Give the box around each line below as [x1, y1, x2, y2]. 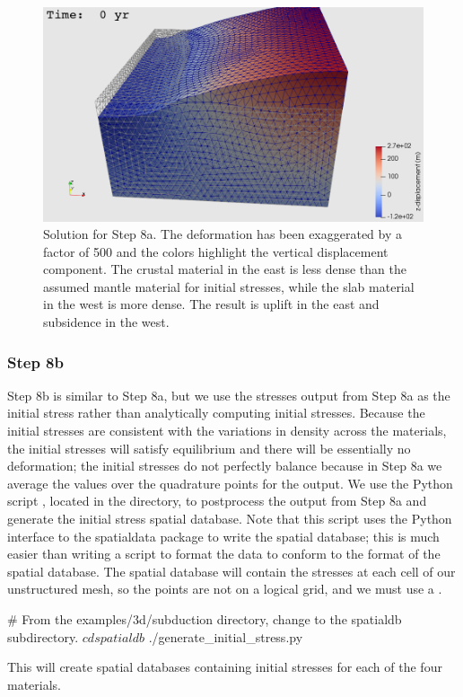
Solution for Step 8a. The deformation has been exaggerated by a [43, 225, 402, 243]
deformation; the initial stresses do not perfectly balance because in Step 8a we [7, 456, 442, 475]
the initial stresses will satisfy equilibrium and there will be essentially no [7, 438, 411, 457]
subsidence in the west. [43, 313, 170, 331]
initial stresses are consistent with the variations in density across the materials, [7, 421, 447, 440]
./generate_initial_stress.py [148, 627, 303, 646]
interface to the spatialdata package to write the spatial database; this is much [7, 526, 440, 545]
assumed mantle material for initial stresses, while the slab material [43, 277, 415, 296]
